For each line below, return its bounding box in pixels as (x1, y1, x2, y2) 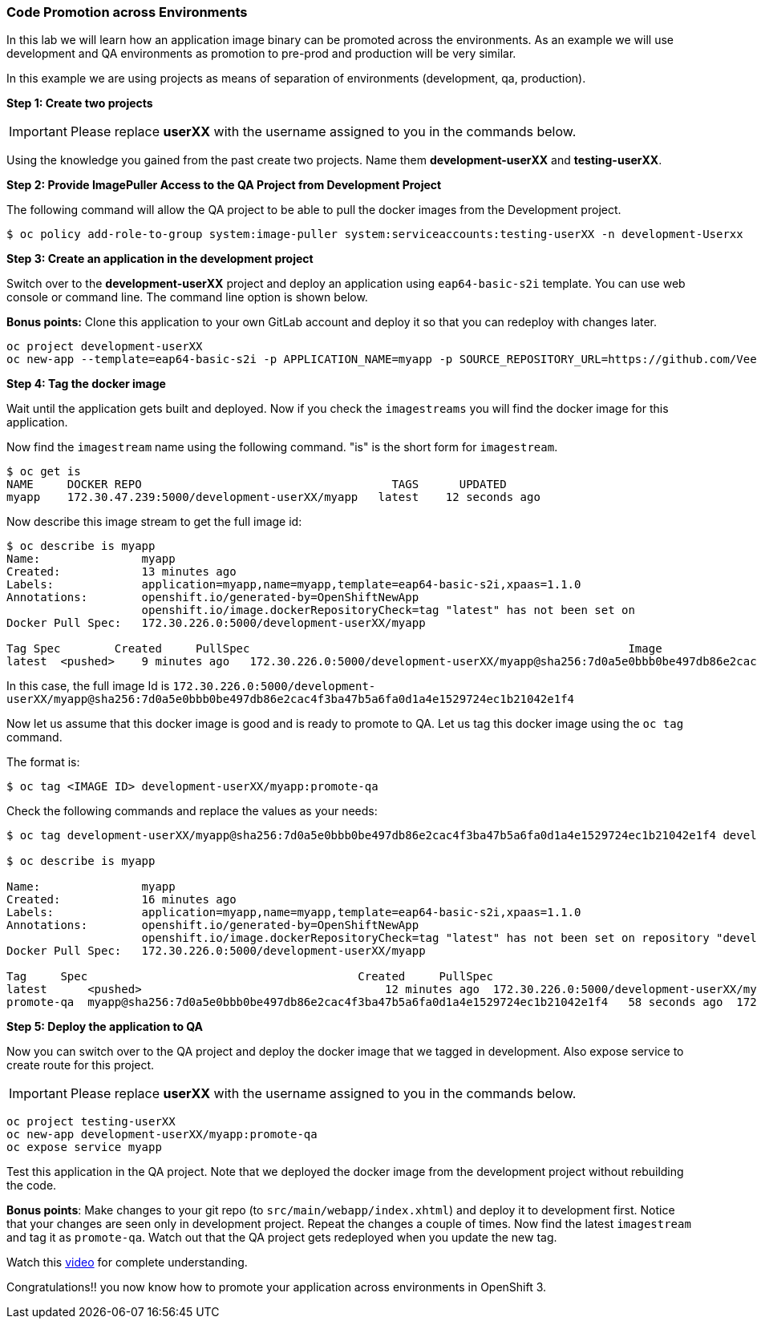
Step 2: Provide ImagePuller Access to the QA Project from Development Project (6, 178, 442, 192)
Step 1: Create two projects (6, 96, 153, 111)
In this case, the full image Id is (6, 679, 170, 693)
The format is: (6, 755, 80, 770)
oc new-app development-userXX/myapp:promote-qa (6, 1128, 318, 1141)
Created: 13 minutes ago (6, 565, 237, 579)
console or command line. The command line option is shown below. (6, 290, 368, 305)
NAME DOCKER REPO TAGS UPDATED (6, 478, 507, 491)
